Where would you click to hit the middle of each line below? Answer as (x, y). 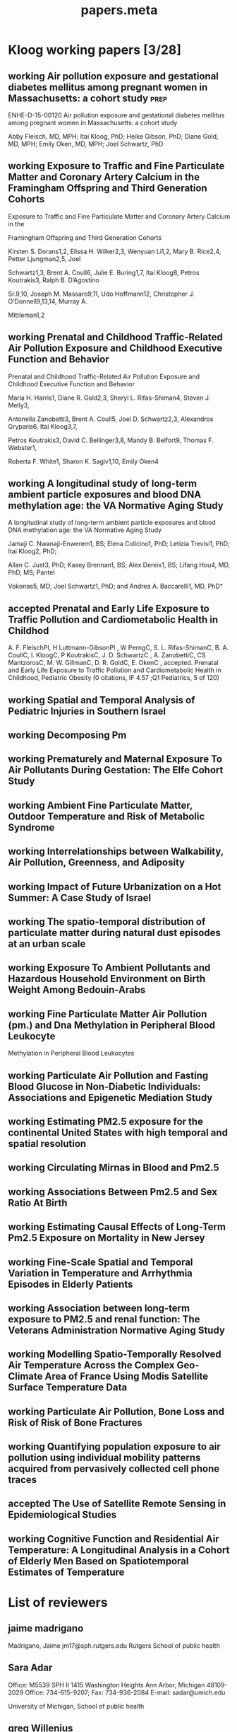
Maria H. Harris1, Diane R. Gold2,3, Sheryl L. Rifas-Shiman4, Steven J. (109, 398)
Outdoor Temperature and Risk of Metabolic (107, 816)
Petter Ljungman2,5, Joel (44, 259)
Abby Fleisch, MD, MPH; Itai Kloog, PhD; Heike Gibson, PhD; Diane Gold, (113, 136)
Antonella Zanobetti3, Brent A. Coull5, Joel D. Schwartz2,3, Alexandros (111, 419)
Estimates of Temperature (66, 1572)
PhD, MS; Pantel (31, 572)
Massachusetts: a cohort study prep (88, 98)
